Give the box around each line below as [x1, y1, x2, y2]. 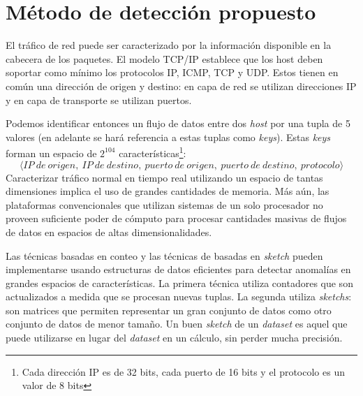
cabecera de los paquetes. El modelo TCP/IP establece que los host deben [6, 51, 323, 66]
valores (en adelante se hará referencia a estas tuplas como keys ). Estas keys [6, 129, 331, 144]
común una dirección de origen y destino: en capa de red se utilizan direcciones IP [6, 78, 357, 93]
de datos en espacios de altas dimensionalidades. [6, 224, 212, 239]
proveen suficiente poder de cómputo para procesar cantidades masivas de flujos [6, 211, 347, 226]
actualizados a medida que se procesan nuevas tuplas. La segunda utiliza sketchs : [6, 289, 352, 304]
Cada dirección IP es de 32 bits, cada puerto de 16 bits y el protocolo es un [22, 364, 345, 379]
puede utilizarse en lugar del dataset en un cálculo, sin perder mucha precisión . [6, 330, 343, 345]
